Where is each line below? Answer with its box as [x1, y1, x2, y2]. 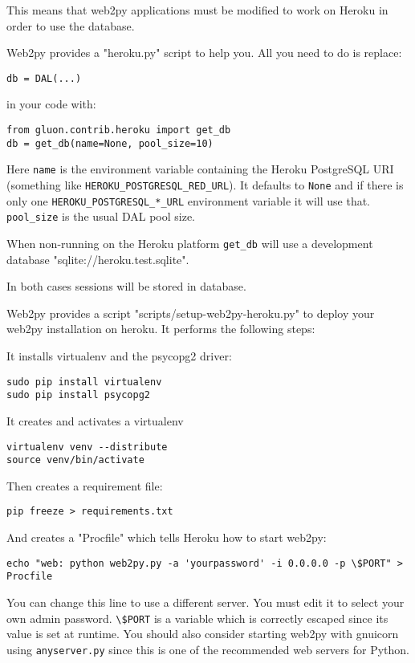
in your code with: [6, 96, 96, 112]
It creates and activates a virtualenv [6, 412, 184, 429]
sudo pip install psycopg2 [6, 389, 150, 401]
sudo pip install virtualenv [6, 376, 162, 388]
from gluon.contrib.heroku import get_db [6, 124, 231, 136]
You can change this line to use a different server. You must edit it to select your [6, 593, 405, 610]
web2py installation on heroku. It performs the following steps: [6, 320, 315, 337]
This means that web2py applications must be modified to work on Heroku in [6, 2, 389, 18]
